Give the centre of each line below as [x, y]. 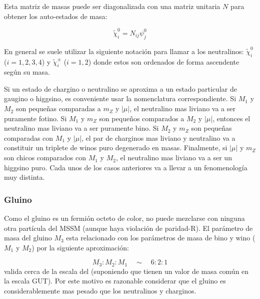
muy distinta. [24, 177]
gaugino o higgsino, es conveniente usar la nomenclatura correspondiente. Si [120, 98]
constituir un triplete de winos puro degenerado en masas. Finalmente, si [116, 147]
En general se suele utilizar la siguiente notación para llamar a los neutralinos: [124, 51]
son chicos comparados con [45, 158]
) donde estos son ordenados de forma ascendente [164, 61]
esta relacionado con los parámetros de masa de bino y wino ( [161, 238]
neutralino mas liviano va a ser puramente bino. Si [81, 128]
